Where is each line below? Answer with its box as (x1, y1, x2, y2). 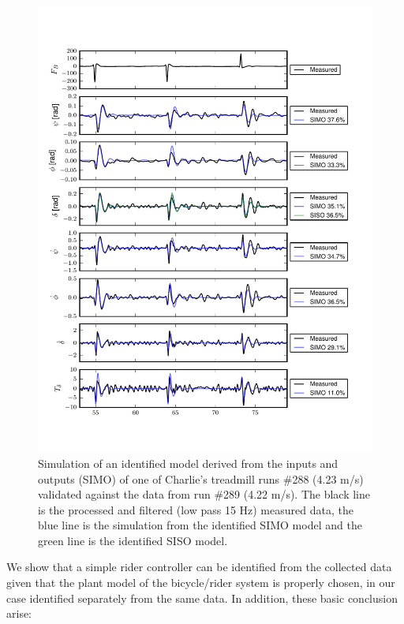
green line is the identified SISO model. (38, 532, 228, 548)
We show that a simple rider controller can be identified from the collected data (6, 559, 392, 575)
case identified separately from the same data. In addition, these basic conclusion (6, 589, 398, 606)
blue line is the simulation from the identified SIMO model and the (38, 517, 362, 533)
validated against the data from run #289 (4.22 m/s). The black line (38, 486, 371, 503)
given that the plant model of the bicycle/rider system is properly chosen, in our (6, 574, 395, 591)
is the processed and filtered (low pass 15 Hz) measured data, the (38, 501, 353, 518)
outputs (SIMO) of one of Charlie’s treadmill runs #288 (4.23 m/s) (38, 470, 364, 487)
